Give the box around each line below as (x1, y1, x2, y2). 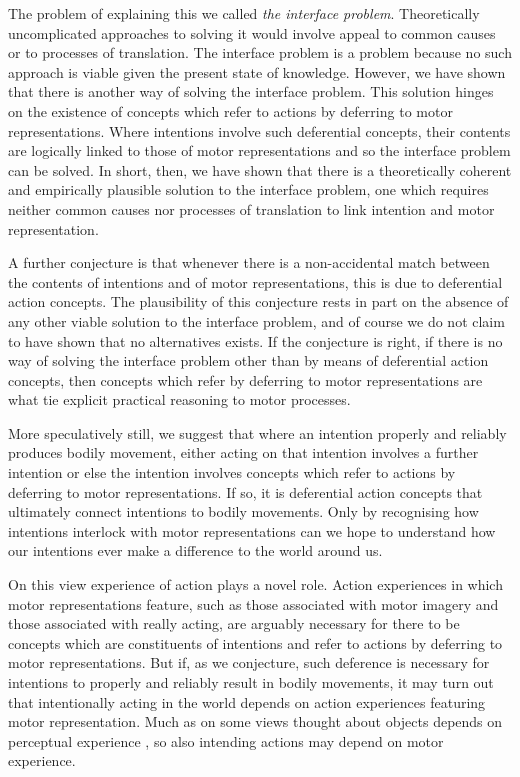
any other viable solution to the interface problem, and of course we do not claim (8, 310, 505, 331)
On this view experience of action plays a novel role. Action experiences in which (8, 574, 503, 595)
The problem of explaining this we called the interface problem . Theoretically (8, 3, 480, 23)
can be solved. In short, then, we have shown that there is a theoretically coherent (8, 159, 512, 180)
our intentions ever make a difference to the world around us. (8, 540, 383, 561)
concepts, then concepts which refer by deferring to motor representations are (8, 369, 483, 390)
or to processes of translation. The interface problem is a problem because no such (8, 42, 512, 63)
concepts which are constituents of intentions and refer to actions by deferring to (8, 632, 503, 653)
